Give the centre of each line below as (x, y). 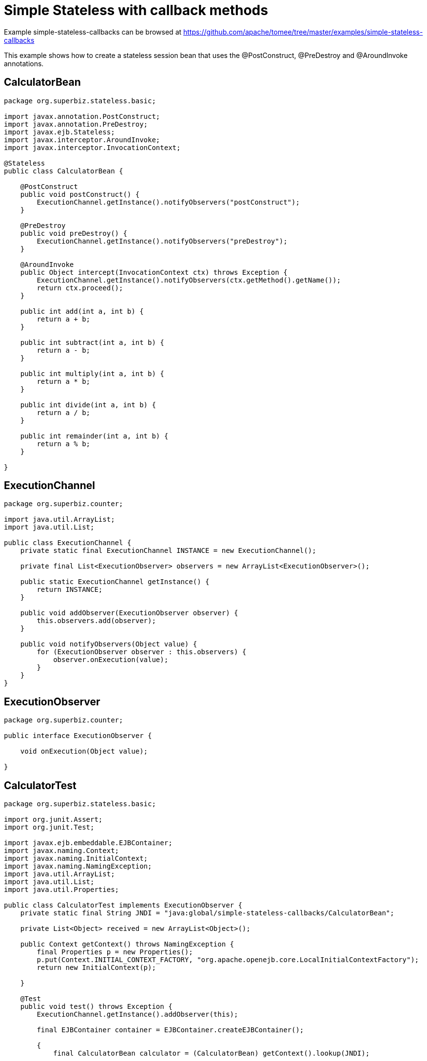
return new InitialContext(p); (96, 968)
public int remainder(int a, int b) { (94, 436)
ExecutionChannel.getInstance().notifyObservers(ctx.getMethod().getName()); (189, 280)
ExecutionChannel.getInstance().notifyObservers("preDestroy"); (162, 241)
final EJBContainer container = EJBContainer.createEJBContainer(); (170, 1030)
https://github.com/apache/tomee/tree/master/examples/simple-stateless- (303, 32)
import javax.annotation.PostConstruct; (82, 116)
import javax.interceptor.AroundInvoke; (82, 140)
